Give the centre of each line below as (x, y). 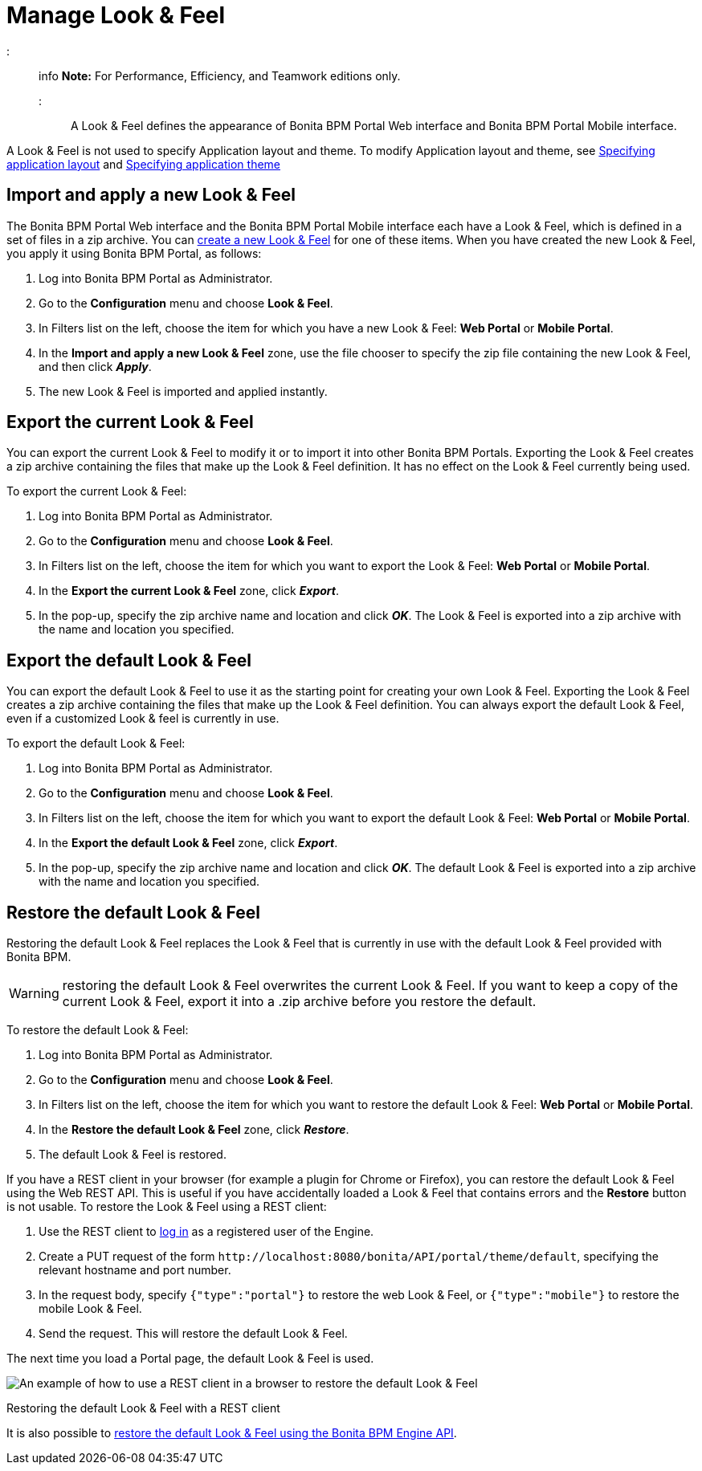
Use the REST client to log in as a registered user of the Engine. (206, 1232)
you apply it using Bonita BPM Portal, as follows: (134, 253)
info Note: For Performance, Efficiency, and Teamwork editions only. (220, 75)
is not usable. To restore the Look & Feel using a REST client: (167, 1207)
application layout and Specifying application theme (144, 164)
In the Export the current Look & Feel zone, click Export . (189, 591)
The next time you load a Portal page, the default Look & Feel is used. (190, 1359)
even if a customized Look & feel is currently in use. (143, 719)
